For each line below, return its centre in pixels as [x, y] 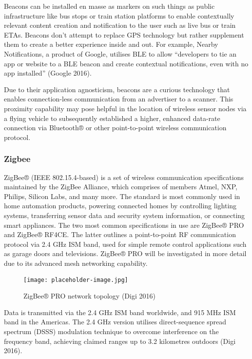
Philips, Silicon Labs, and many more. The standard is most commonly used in [122, 196]
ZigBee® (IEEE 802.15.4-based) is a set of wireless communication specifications [124, 177]
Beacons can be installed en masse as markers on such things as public [109, 6]
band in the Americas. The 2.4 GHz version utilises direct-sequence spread [115, 322]
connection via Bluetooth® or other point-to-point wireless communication [115, 128]
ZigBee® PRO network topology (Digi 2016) [89, 296]
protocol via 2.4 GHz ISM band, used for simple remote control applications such [125, 244]
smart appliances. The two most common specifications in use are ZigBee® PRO [124, 225]
